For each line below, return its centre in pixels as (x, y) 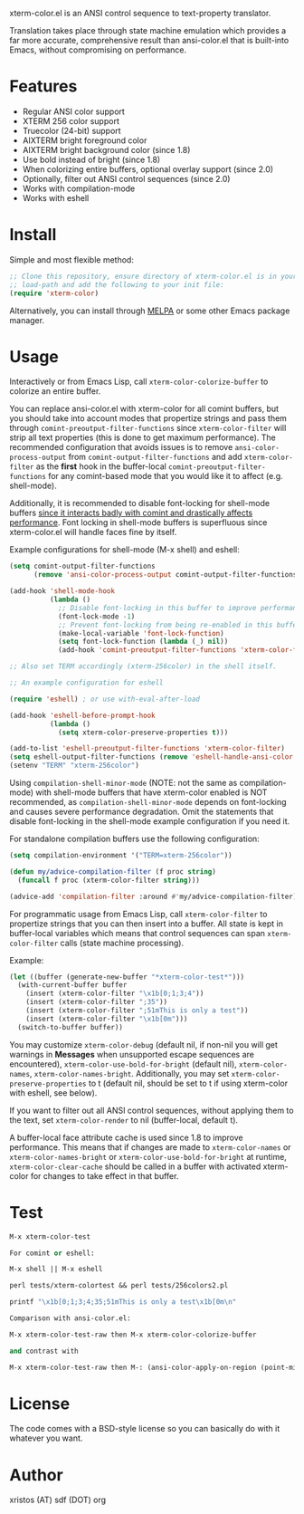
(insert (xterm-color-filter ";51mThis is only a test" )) (137, 1011)
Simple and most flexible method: (71, 259)
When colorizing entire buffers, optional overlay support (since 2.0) (148, 169)
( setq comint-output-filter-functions (82, 566)
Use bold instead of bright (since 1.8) (91, 159)
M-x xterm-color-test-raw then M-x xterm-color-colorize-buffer (133, 1335)
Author (36, 1475)
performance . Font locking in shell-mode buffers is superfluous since (138, 522)
